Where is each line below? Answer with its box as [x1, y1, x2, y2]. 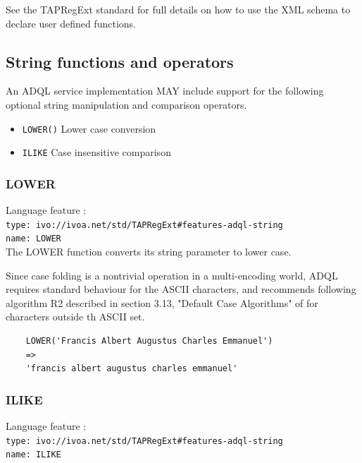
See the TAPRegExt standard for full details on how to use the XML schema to [6, 2, 351, 16]
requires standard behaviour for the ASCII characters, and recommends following [6, 282, 356, 296]
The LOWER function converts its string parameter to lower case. [6, 244, 292, 259]
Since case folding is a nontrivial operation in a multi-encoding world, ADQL [6, 267, 338, 282]
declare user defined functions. [6, 16, 136, 30]
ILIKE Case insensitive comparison [22, 145, 171, 160]
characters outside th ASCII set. [6, 309, 145, 324]
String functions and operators [6, 50, 234, 72]
